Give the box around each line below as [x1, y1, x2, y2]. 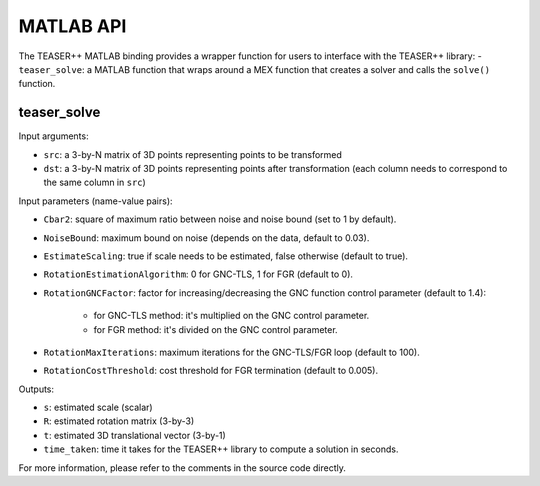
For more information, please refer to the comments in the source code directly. [18, 461, 347, 474]
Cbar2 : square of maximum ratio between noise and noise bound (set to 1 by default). [43, 213, 397, 225]
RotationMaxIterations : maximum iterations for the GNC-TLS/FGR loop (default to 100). [43, 346, 420, 358]
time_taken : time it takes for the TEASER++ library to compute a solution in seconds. [43, 443, 399, 455]
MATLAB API [18, 15, 127, 37]
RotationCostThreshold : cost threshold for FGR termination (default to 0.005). [43, 365, 379, 377]
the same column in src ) [43, 176, 147, 189]
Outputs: [18, 383, 55, 395]
